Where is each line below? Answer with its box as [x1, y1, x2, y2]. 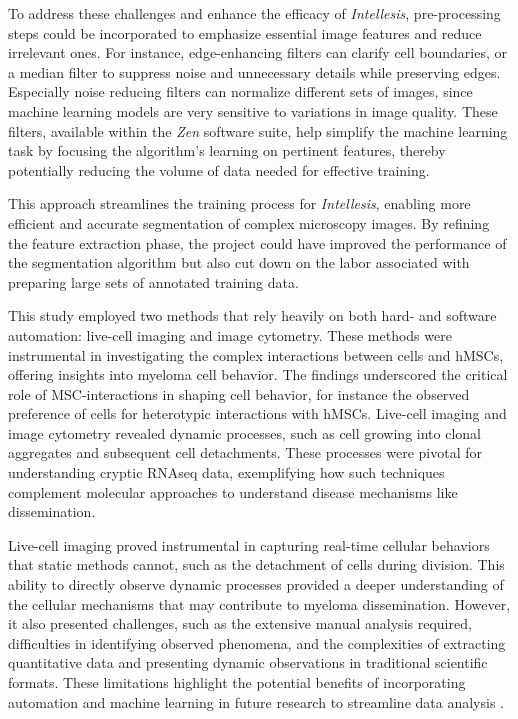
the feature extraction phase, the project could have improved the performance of [8, 232, 507, 253]
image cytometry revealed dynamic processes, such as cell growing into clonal [8, 422, 481, 443]
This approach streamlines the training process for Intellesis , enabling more [8, 193, 471, 214]
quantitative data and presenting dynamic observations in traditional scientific [8, 652, 488, 673]
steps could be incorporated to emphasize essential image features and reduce [8, 22, 482, 43]
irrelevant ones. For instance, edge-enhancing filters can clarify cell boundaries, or [8, 42, 507, 63]
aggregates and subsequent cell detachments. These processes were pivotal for [8, 442, 482, 463]
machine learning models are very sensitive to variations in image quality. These [8, 100, 498, 121]
